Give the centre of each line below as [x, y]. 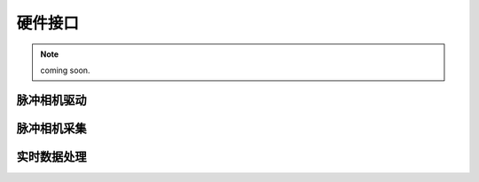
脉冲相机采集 [51, 128]
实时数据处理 [51, 157]
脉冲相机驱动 [51, 100]
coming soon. [65, 70]
